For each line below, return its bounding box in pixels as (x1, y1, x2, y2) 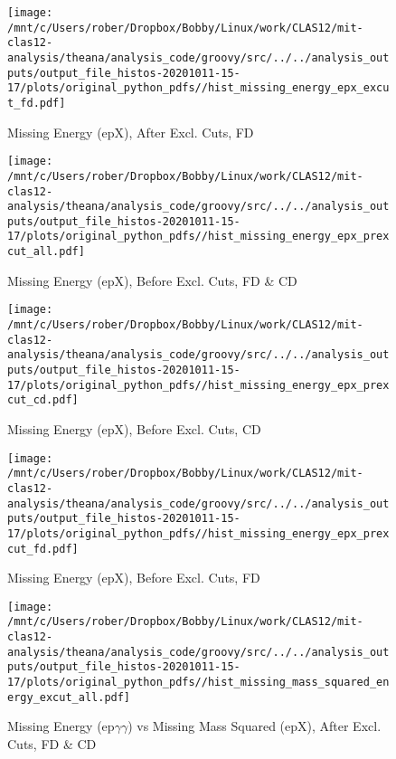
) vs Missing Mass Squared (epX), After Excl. (127, 716, 382, 735)
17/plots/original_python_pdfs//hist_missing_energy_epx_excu (7, 81, 390, 95)
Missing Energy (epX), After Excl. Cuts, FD (7, 122, 254, 141)
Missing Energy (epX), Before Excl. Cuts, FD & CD (7, 270, 297, 289)
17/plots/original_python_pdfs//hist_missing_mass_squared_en (7, 676, 390, 689)
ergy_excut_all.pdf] (7, 690, 131, 704)
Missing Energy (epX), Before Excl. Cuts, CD (7, 419, 261, 438)
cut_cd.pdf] (7, 394, 79, 407)
